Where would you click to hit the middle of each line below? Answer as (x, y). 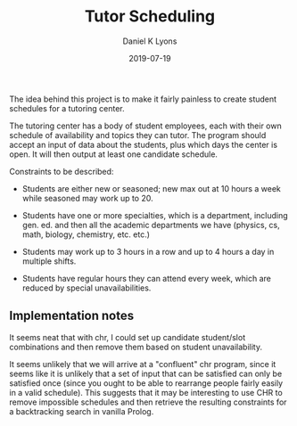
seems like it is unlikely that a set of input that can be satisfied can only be (146, 373)
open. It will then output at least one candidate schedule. (114, 154)
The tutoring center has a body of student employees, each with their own (146, 126)
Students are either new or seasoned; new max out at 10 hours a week (151, 188)
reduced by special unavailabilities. (87, 288)
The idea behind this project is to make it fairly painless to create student (143, 99)
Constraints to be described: (62, 171)
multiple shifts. (49, 261)
